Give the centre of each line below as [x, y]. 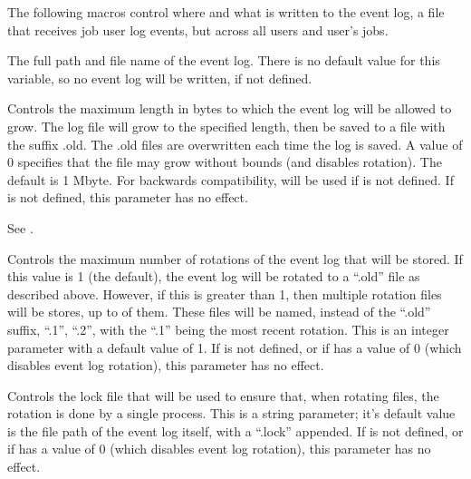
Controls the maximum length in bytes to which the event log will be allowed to [230, 108]
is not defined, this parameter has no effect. [128, 197]
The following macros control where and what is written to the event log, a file [226, 12]
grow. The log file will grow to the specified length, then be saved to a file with [226, 126]
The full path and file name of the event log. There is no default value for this [224, 60]
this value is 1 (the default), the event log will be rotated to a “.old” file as [214, 276]
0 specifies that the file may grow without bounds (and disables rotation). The [225, 162]
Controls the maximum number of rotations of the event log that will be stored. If [235, 258]
